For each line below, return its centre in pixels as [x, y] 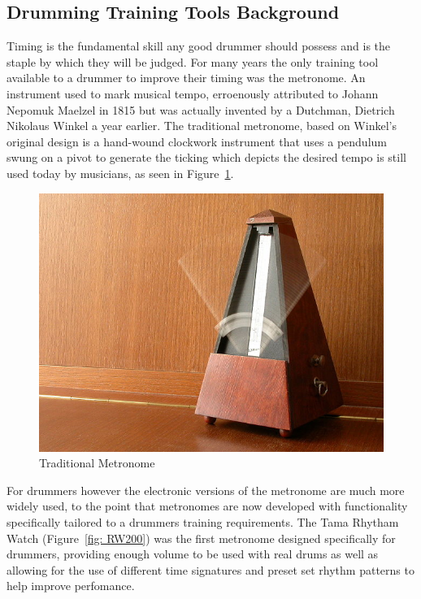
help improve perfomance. [71, 586]
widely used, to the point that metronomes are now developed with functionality [207, 506]
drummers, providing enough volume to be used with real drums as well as [193, 554]
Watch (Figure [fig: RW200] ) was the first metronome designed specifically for [201, 538]
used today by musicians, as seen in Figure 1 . [120, 173]
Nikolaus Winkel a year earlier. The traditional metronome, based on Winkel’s [202, 126]
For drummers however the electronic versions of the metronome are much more [206, 490]
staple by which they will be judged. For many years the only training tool [193, 61]
